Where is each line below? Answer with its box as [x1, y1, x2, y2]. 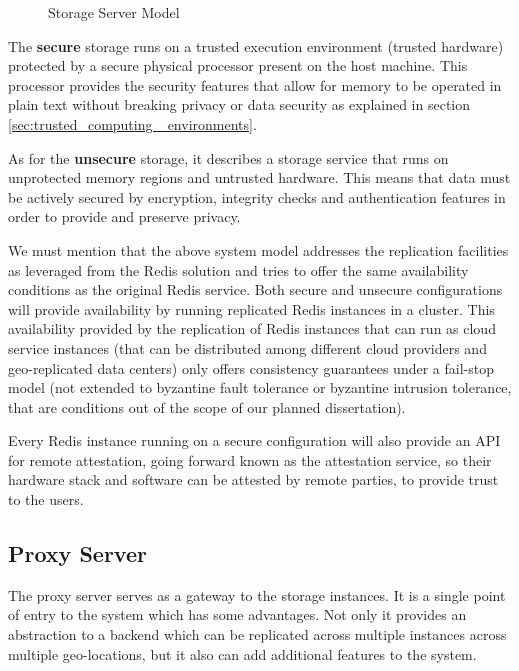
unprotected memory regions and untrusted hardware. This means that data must [8, 167, 511, 188]
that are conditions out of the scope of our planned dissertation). [8, 396, 406, 417]
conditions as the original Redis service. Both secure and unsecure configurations [8, 279, 503, 300]
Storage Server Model [48, 2, 180, 22]
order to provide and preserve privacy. [8, 206, 241, 227]
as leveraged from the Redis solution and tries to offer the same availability [8, 259, 469, 280]
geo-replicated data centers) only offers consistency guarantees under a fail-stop [8, 357, 494, 378]
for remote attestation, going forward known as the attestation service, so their [8, 449, 492, 470]
